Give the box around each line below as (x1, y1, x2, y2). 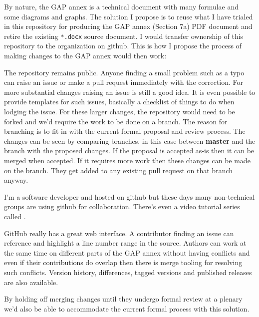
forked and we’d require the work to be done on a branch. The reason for (4, 116, 228, 126)
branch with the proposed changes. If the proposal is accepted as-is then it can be (4, 145, 255, 156)
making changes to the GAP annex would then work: (4, 50, 167, 61)
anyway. (4, 175, 28, 185)
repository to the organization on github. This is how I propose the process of (4, 40, 242, 51)
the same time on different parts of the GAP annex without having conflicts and (4, 247, 250, 258)
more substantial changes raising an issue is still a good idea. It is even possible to (4, 86, 256, 97)
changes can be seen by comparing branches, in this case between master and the (4, 135, 256, 146)
